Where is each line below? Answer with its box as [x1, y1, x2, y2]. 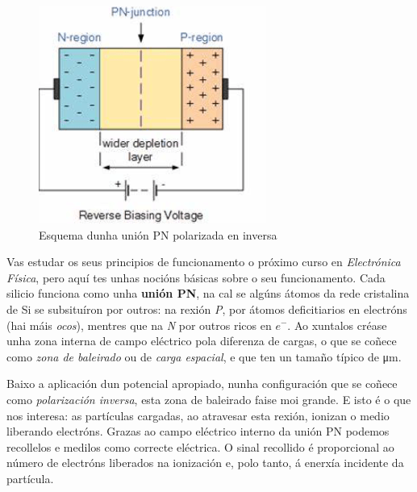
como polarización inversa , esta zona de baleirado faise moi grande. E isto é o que [6, 390, 411, 407]
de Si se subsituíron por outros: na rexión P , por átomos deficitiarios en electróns [6, 300, 407, 317]
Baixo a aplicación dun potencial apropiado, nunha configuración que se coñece [6, 375, 398, 392]
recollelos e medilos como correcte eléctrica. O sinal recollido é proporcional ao [6, 438, 394, 455]
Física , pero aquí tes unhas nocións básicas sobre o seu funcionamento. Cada [6, 269, 386, 286]
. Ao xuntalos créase [287, 316, 387, 333]
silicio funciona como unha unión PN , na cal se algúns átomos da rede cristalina [6, 285, 410, 302]
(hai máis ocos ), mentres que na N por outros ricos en [6, 316, 272, 333]
